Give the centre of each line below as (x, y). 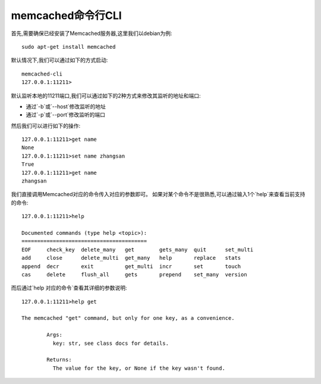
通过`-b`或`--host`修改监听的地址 (66, 106)
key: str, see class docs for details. (111, 343)
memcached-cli (42, 74)
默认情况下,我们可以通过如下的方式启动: (59, 60)
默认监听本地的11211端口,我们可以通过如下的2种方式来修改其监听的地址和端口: (106, 96)
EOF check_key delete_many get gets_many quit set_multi (138, 249)
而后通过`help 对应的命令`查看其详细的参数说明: (69, 288)
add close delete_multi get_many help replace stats (131, 258)
